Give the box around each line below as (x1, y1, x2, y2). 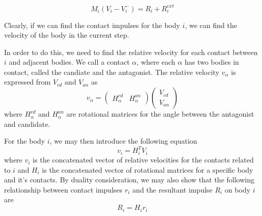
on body (224, 184, 251, 195)
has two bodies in (185, 57, 239, 67)
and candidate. (4, 118, 50, 129)
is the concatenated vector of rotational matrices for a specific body (42, 164, 253, 175)
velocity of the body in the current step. (4, 30, 129, 40)
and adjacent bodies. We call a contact (9, 57, 130, 67)
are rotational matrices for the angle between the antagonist (66, 109, 254, 119)
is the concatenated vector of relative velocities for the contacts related (33, 154, 254, 165)
